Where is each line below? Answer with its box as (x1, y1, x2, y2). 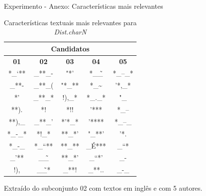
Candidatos (51, 43, 90, 53)
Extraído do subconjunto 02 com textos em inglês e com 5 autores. (4, 183, 203, 193)
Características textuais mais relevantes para (4, 17, 137, 27)
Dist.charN (54, 27, 86, 37)
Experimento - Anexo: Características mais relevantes (4, 1, 163, 11)
